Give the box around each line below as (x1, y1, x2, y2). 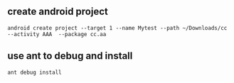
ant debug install (7, 69, 62, 76)
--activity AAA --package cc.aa (7, 31, 107, 38)
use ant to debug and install (7, 50, 133, 62)
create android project (7, 6, 108, 18)
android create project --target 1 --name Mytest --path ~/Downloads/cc (7, 24, 228, 31)
